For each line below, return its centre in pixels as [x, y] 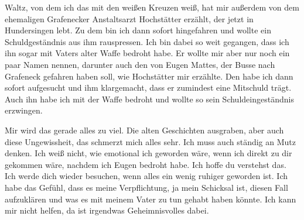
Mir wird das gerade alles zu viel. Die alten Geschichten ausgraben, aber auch [144, 130]
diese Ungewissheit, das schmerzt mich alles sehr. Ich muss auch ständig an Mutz [150, 141]
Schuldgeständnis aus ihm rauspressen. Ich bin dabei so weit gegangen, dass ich [147, 41]
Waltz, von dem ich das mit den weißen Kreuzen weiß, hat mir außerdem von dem [152, 7]
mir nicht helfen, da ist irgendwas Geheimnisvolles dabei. [107, 210]
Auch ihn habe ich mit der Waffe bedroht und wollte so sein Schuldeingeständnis [149, 99]
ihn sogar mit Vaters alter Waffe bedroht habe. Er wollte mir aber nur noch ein [147, 53]
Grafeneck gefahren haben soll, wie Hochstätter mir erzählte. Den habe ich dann [149, 76]
